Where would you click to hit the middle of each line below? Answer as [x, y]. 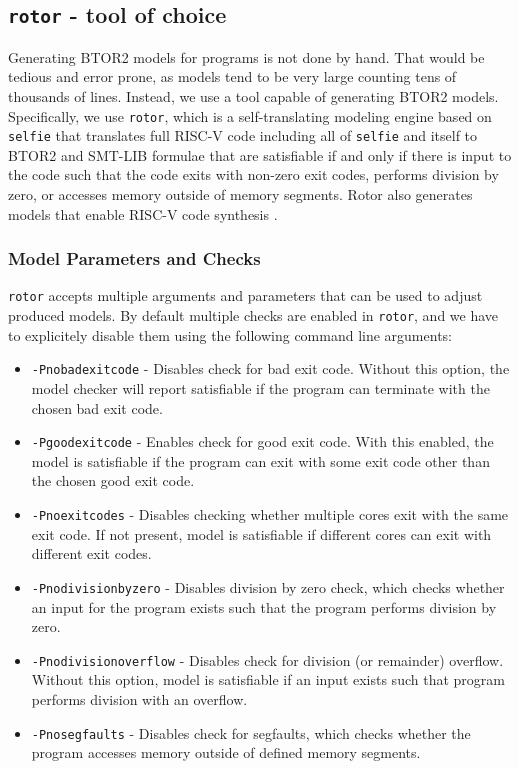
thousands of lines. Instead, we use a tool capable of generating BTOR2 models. [253, 95]
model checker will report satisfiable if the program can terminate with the [260, 388]
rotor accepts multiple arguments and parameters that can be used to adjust [245, 295]
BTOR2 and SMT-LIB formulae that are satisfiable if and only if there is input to [260, 154]
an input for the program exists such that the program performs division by [264, 606]
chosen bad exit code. [97, 407]
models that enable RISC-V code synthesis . [143, 213]
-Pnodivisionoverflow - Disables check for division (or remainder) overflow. [267, 659]
